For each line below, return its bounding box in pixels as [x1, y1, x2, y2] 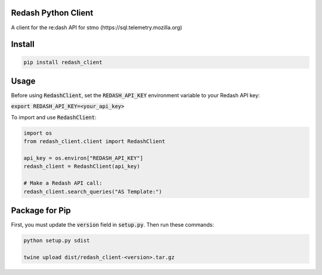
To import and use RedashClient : [11, 113, 97, 120]
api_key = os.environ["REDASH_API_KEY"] [23, 155, 143, 161]
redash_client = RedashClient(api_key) [23, 163, 140, 170]
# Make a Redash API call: [23, 180, 103, 187]
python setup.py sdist [23, 237, 90, 244]
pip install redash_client [23, 58, 103, 66]
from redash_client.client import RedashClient [23, 138, 165, 145]
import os [23, 129, 52, 137]
